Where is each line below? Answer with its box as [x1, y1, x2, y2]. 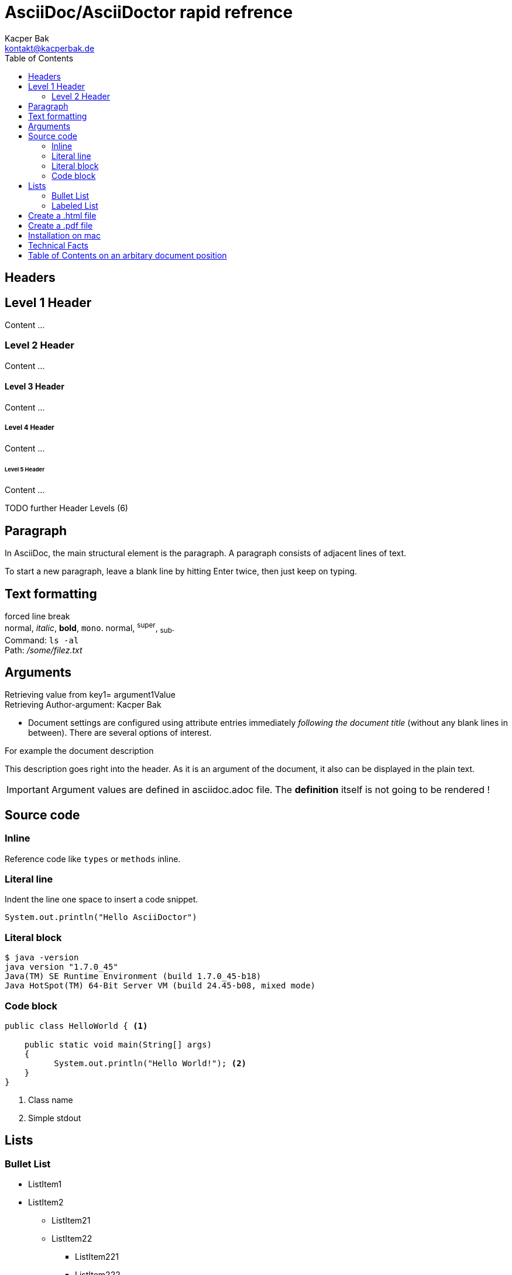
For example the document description [5, 746, 154, 756]
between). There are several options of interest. [28, 728, 212, 738]
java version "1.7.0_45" [5, 962, 118, 972]
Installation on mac [28, 230, 101, 240]
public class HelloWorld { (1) [5, 1021, 148, 1031]
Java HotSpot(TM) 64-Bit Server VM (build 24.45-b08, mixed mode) [5, 981, 316, 991]
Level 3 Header [5, 381, 64, 392]
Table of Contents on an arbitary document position [28, 250, 227, 260]
